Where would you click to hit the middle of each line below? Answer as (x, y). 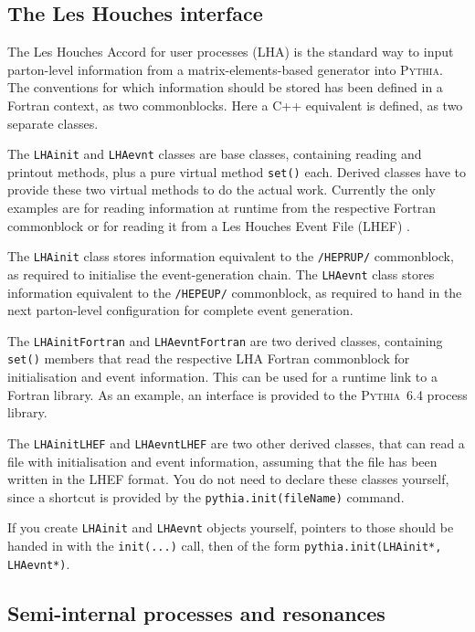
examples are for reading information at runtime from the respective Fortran (222, 208)
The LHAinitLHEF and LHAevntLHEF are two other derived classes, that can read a (236, 442)
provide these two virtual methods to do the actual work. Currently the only (222, 190)
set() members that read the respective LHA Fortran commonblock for (209, 358)
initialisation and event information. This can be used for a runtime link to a (222, 377)
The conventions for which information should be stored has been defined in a (225, 87)
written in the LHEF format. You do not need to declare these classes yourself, (228, 479)
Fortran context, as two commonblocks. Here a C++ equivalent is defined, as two (235, 105)
